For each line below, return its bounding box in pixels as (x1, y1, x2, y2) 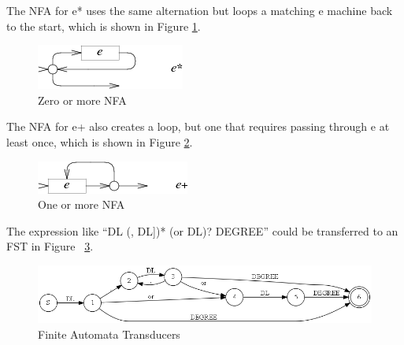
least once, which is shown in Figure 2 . (6, 133, 193, 150)
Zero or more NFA (38, 91, 127, 108)
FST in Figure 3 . (6, 238, 94, 254)
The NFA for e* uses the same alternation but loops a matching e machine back (6, 2, 393, 18)
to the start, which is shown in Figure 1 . (6, 17, 201, 34)
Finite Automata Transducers (38, 325, 180, 342)
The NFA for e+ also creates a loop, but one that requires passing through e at (6, 118, 390, 135)
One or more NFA (38, 196, 125, 213)
